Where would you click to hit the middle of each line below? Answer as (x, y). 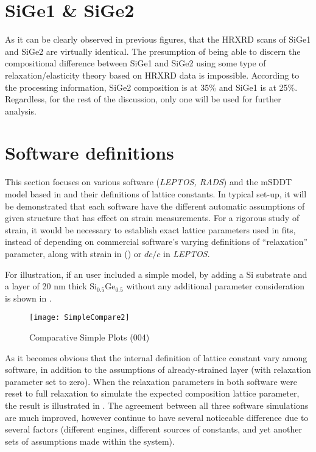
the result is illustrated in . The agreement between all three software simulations (157, 405)
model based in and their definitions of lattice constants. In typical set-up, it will (156, 194)
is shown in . (28, 298)
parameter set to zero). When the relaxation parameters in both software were (151, 381)
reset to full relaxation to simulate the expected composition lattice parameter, (152, 393)
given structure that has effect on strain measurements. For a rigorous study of (152, 218)
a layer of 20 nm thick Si (51, 286)
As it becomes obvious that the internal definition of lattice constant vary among (156, 357)
